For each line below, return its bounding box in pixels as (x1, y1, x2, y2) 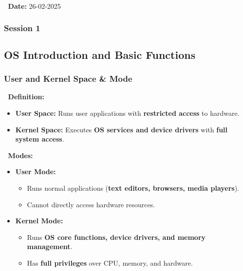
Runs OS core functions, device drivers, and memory (27, 232, 206, 242)
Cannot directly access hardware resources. (27, 199, 155, 209)
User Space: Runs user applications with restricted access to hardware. (15, 108, 240, 118)
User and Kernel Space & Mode (4, 72, 132, 85)
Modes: (8, 150, 33, 160)
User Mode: (15, 166, 56, 177)
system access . (15, 134, 64, 144)
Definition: (8, 91, 44, 102)
